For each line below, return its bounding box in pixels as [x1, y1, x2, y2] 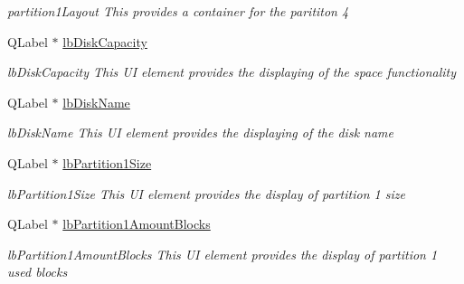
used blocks [7, 262, 68, 281]
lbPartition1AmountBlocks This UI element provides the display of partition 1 [7, 244, 438, 263]
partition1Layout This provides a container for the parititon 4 [7, 2, 349, 20]
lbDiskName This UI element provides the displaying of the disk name [7, 123, 394, 142]
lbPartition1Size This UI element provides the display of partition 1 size [7, 184, 405, 203]
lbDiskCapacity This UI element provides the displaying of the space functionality [7, 62, 457, 81]
